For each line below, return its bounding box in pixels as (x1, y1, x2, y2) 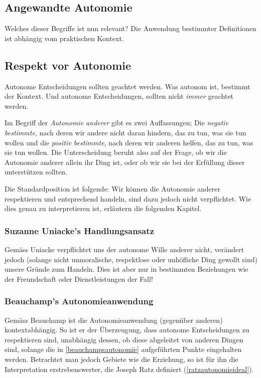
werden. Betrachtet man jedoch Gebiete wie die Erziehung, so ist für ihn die (5, 353, 238, 364)
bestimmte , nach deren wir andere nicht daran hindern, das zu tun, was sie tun (5, 127, 246, 137)
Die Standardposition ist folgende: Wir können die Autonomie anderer (5, 183, 220, 194)
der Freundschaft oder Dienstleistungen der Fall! (5, 273, 153, 284)
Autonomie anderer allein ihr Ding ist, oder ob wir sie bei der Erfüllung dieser (5, 156, 245, 167)
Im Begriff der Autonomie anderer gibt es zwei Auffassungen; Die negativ (5, 117, 229, 128)
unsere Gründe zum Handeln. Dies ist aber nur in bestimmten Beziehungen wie (5, 264, 248, 274)
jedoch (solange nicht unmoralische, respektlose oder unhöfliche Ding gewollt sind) (5, 254, 257, 264)
